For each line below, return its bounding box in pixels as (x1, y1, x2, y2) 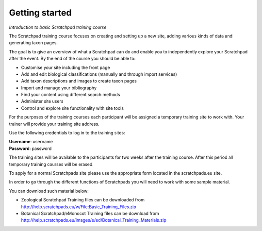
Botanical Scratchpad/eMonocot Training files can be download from (21, 210, 160, 216)
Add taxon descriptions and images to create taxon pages (21, 78, 137, 84)
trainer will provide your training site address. (9, 121, 99, 127)
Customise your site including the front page (21, 65, 110, 70)
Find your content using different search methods (21, 92, 120, 98)
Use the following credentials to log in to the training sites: (9, 130, 126, 136)
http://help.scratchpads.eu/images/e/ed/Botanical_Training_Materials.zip (21, 217, 167, 223)
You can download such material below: (9, 188, 89, 194)
